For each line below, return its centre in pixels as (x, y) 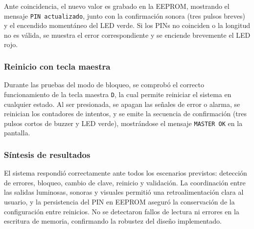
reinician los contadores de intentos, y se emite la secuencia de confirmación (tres (125, 114)
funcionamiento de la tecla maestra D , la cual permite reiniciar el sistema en (118, 94)
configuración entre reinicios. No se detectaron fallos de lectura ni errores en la (122, 211)
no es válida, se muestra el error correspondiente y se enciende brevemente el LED (127, 35)
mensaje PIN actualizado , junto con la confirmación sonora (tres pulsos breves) (125, 15)
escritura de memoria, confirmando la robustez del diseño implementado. (113, 221)
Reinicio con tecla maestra (57, 66)
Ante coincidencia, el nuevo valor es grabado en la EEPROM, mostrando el (117, 6)
